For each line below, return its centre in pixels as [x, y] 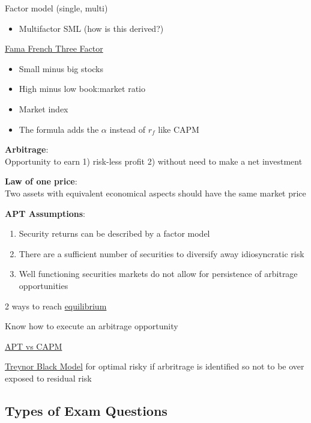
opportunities [44, 285]
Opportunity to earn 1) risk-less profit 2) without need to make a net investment [154, 161]
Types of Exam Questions [86, 410]
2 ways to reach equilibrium [56, 306]
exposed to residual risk [48, 378]
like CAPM [179, 129]
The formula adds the [59, 129]
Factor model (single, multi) [56, 8]
